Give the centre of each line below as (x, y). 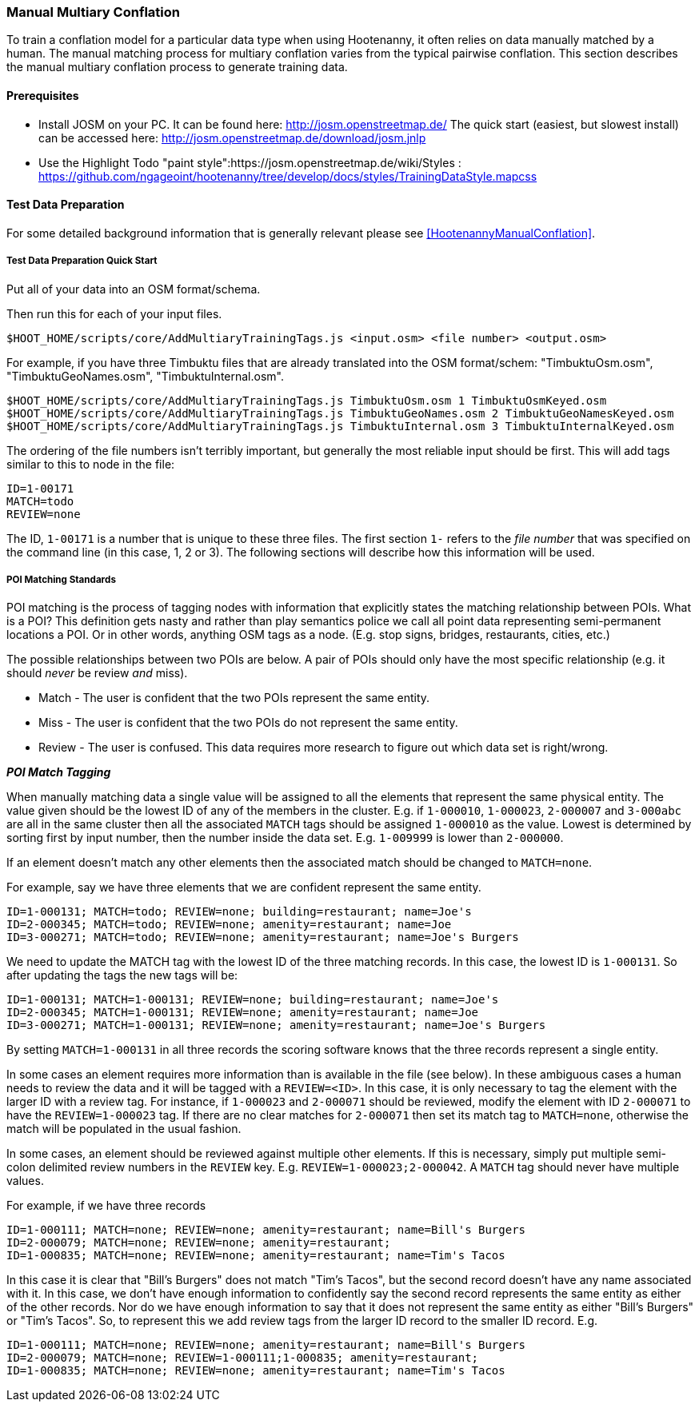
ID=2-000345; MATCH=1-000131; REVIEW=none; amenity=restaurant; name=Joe (243, 1013)
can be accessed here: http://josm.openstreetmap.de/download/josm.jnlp (232, 138)
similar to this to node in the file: (91, 464)
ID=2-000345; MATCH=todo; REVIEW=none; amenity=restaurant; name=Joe (229, 925)
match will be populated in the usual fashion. (124, 1129)
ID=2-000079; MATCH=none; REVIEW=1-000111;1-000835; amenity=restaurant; (243, 1358)
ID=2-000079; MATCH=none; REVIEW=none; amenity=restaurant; (199, 1243)
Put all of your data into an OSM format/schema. (134, 289)
